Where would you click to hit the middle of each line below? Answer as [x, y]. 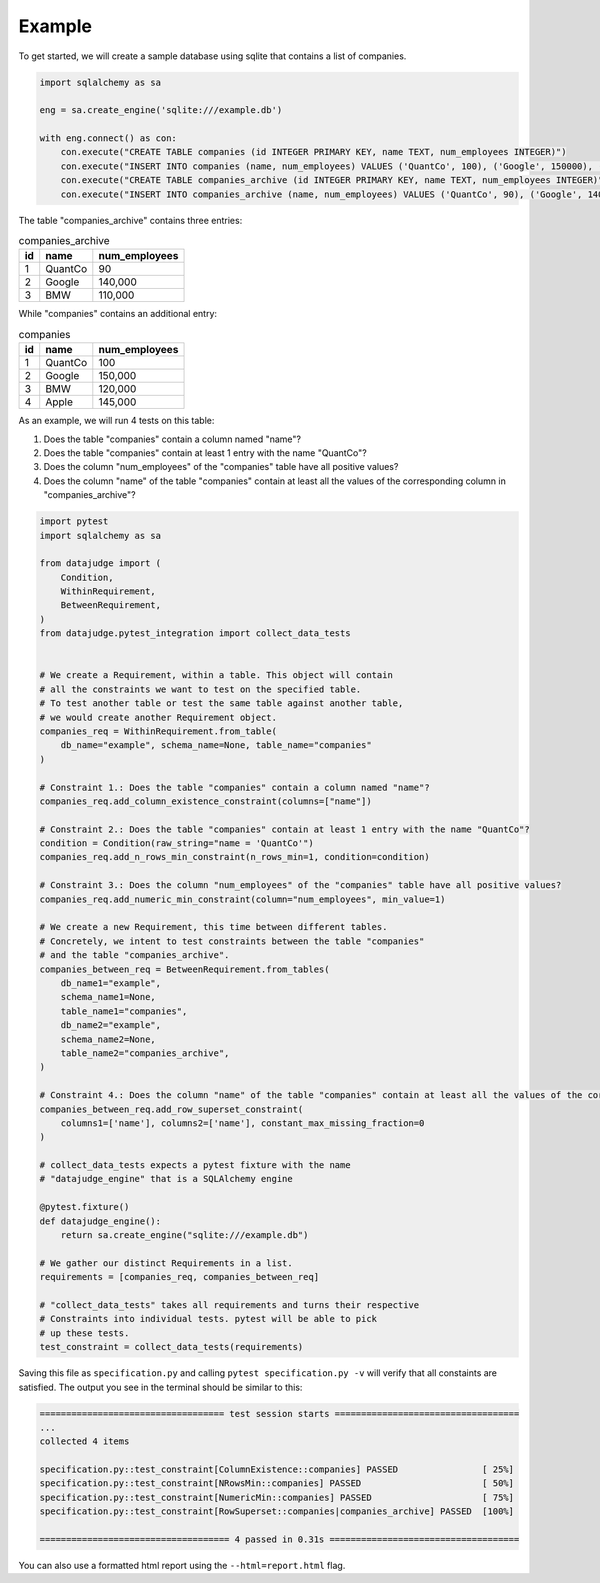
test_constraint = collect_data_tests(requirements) [171, 1347]
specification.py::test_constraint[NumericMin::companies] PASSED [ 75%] [277, 1497]
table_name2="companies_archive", [145, 1053]
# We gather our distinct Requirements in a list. [166, 1263]
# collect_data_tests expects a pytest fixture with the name [195, 1165]
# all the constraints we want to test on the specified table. [200, 689]
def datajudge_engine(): [100, 1221]
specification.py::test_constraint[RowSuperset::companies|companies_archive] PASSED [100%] [277, 1511]
